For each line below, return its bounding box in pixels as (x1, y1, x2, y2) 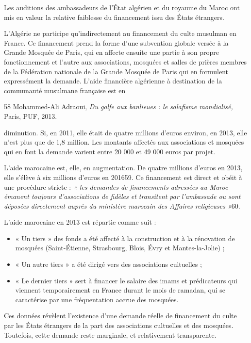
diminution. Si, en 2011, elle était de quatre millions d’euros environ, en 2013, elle (4, 127, 247, 137)
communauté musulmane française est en (4, 85, 126, 95)
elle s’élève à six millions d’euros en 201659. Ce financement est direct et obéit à (4, 172, 242, 182)
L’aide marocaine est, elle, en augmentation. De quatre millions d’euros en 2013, (4, 163, 243, 173)
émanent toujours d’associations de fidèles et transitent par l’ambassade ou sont (4, 191, 241, 201)
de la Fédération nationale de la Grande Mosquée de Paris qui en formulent (4, 66, 229, 76)
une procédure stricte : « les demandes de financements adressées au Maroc (4, 181, 228, 192)
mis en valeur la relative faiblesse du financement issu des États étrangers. (4, 12, 224, 22)
